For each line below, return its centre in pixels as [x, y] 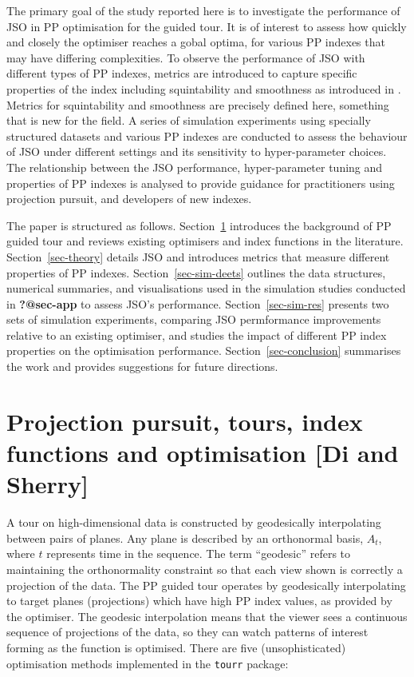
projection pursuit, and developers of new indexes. [129, 199]
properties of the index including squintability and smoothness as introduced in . [204, 88]
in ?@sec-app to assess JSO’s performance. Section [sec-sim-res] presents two [198, 303]
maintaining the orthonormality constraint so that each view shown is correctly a [205, 569]
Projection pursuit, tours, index [185, 421]
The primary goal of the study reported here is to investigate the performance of [203, 10]
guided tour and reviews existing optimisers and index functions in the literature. [205, 241]
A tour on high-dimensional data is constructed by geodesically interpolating [194, 522]
